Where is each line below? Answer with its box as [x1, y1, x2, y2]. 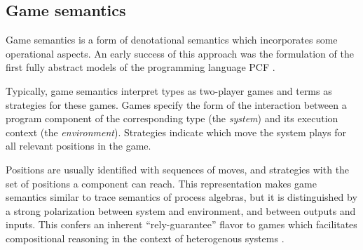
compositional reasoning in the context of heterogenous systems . [6, 230, 285, 245]
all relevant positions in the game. [6, 138, 151, 153]
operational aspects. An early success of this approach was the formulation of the [6, 46, 354, 60]
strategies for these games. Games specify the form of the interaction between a [6, 97, 347, 112]
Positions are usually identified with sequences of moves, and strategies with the [6, 162, 350, 176]
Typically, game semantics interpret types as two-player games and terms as [6, 83, 332, 98]
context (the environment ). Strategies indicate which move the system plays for [6, 124, 346, 139]
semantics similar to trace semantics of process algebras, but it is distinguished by [6, 190, 357, 204]
